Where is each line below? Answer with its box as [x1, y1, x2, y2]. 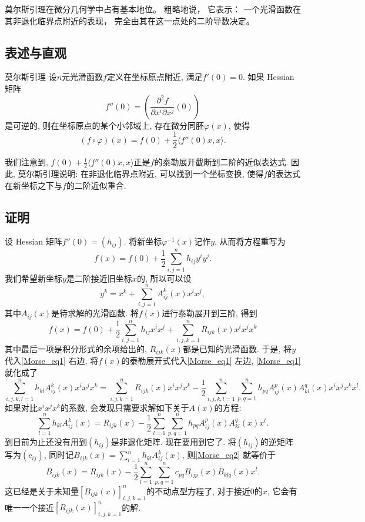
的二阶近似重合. [66, 179, 126, 191]
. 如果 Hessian [242, 71, 294, 83]
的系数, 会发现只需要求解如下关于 [60, 401, 189, 413]
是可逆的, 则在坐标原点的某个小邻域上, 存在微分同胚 [5, 119, 205, 131]
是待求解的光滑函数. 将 [51, 307, 139, 319]
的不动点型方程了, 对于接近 [146, 484, 250, 497]
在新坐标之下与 [5, 179, 62, 191]
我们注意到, [5, 156, 48, 168]
